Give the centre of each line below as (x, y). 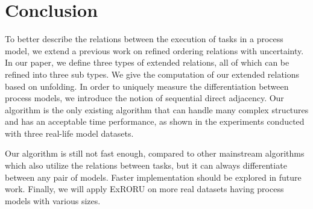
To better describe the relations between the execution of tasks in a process (144, 39)
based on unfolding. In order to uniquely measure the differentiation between (147, 86)
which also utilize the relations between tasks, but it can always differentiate (146, 165)
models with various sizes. (53, 200)
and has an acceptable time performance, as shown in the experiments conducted (155, 121)
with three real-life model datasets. (69, 133)
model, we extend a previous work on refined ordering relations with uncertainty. (154, 50)
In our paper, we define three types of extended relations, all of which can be (147, 62)
